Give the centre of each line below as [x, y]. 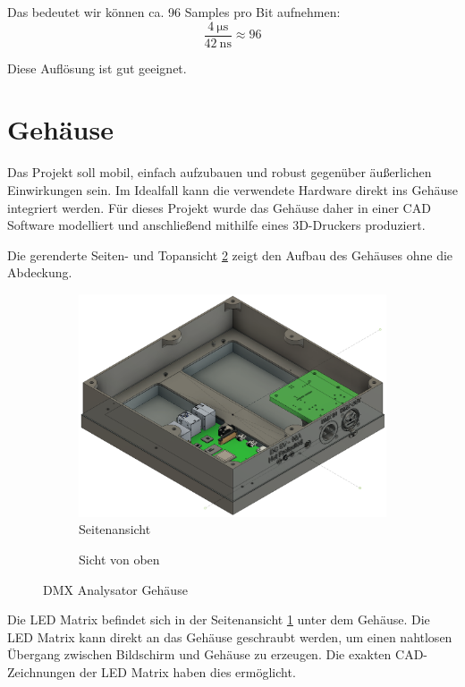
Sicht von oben [119, 560]
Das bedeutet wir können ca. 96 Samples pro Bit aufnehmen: [174, 12]
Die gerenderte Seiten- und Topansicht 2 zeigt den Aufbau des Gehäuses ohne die [230, 254]
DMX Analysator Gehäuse [115, 589]
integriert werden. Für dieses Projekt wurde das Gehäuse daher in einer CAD [219, 207]
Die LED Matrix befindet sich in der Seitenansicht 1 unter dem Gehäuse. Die [219, 619]
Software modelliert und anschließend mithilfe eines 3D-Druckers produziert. [216, 225]
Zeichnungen [42, 672]
